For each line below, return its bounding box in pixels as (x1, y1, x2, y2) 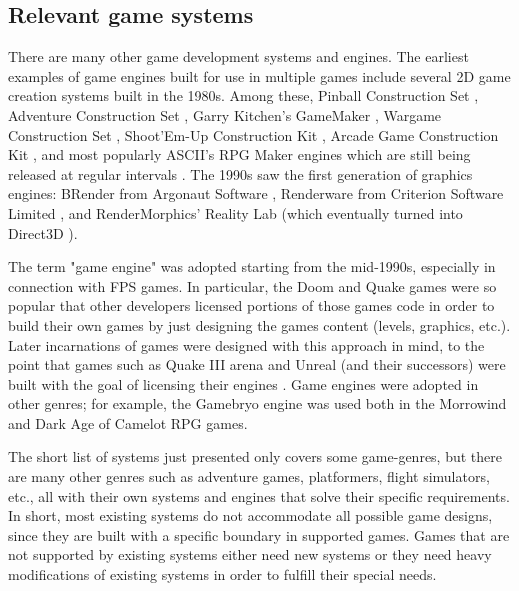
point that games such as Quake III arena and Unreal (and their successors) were (8, 354, 506, 375)
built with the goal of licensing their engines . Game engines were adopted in (8, 373, 479, 394)
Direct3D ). (8, 222, 78, 243)
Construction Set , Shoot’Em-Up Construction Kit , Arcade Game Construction (8, 124, 499, 145)
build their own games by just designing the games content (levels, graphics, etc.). (8, 314, 511, 335)
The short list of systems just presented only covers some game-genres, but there (8, 446, 502, 467)
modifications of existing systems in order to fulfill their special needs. (8, 564, 437, 585)
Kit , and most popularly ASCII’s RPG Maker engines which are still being (8, 144, 471, 165)
